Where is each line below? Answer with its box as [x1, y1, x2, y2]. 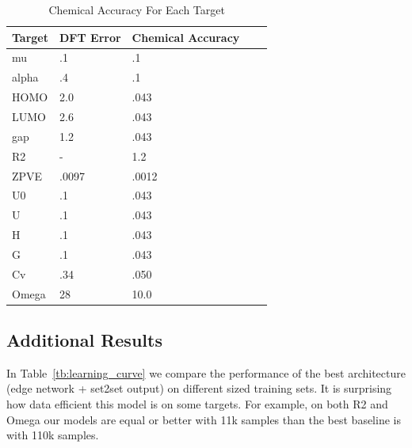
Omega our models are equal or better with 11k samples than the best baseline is [6, 411, 401, 427]
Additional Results [6, 328, 162, 352]
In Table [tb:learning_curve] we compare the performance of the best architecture [6, 364, 406, 381]
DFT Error [59, 28, 121, 45]
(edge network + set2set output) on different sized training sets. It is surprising [6, 380, 392, 397]
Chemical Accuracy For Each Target [48, 2, 225, 17]
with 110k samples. [6, 427, 99, 443]
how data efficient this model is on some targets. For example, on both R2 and [6, 396, 388, 412]
